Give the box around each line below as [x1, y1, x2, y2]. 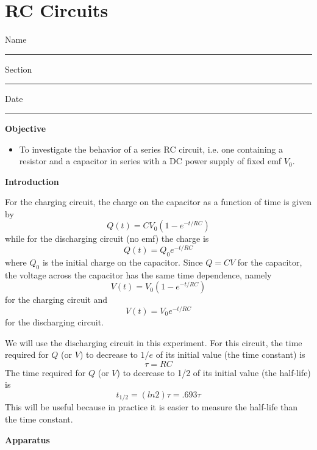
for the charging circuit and [5, 293, 108, 306]
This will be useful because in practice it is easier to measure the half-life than [5, 401, 298, 413]
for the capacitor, [237, 255, 302, 268]
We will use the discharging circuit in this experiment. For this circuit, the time [5, 336, 302, 349]
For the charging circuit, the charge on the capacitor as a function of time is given [5, 195, 312, 208]
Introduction [5, 175, 59, 187]
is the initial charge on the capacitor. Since [42, 255, 203, 268]
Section [5, 62, 32, 75]
